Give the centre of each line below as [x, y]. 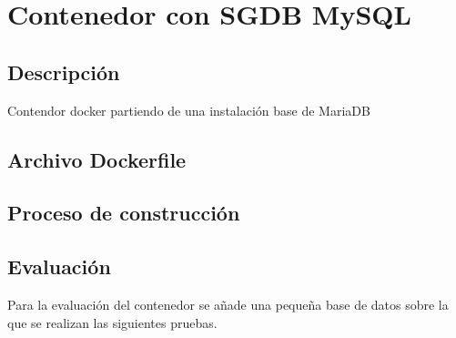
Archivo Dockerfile [97, 159]
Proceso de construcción [124, 213]
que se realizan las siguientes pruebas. [112, 322]
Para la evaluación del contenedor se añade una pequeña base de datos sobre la [228, 304]
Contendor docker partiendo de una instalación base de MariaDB [189, 110]
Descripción [64, 72]
